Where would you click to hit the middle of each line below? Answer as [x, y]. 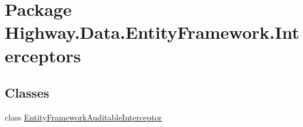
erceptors [43, 55]
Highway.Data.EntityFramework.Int [152, 32]
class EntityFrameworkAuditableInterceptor [84, 117]
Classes [27, 93]
